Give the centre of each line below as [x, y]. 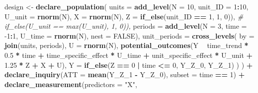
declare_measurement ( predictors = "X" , [71, 84]
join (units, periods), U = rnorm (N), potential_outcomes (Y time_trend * [127, 45]
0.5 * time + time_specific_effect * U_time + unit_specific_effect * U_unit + [129, 55]
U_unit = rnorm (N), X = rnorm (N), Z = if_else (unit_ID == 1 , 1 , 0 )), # [124, 16]
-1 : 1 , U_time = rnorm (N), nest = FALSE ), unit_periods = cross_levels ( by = [129, 35]
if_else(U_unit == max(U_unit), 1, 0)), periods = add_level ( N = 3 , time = [126, 26]
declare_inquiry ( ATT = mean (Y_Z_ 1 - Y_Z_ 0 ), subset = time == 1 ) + [125, 74]
